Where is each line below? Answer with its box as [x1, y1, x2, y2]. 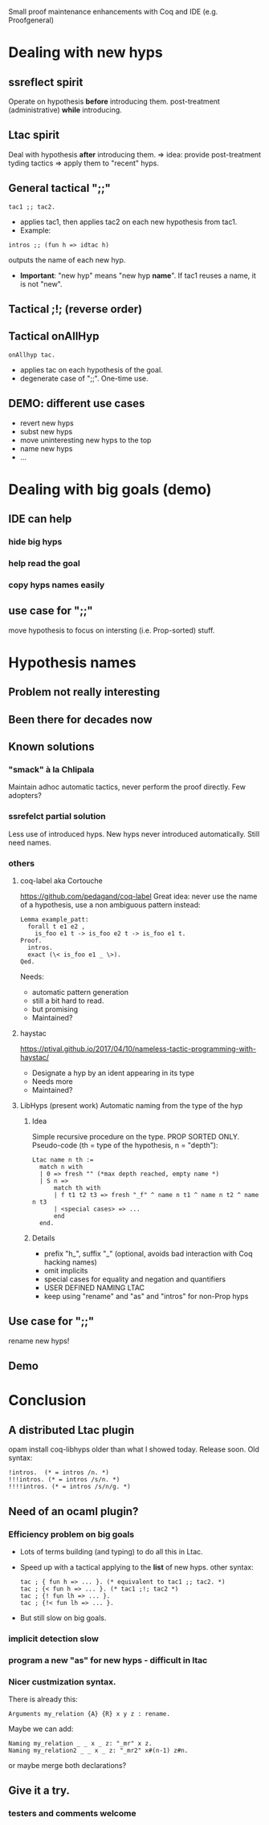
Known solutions [8, 740, 95, 754]
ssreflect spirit [8, 75, 84, 89]
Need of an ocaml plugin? [8, 1505, 139, 1518]
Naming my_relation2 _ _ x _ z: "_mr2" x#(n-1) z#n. [8, 1746, 189, 1755]
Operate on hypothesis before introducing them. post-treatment [8, 96, 221, 106]
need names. [8, 837, 52, 847]
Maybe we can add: [8, 1724, 74, 1733]
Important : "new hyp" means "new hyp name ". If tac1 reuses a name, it [19, 271, 256, 280]
